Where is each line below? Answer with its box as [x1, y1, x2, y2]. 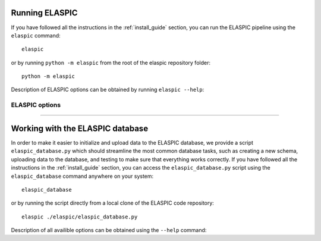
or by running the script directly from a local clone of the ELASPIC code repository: [11, 199, 214, 206]
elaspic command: [11, 32, 61, 39]
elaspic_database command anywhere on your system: [11, 173, 154, 180]
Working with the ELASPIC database [11, 123, 149, 133]
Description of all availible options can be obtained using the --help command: [11, 227, 207, 234]
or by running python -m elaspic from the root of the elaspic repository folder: [11, 59, 211, 66]
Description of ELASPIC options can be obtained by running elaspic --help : [11, 86, 204, 93]
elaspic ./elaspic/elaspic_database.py [21, 213, 138, 220]
